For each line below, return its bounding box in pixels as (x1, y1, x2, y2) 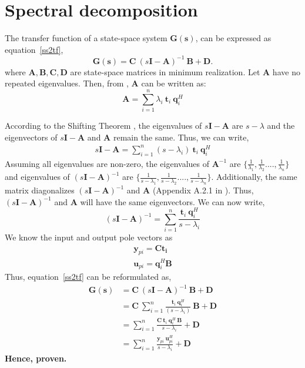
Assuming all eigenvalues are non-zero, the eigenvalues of (5, 157, 210, 169)
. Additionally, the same (211, 170, 297, 183)
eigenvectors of (5, 131, 58, 143)
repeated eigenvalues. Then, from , (5, 77, 129, 89)
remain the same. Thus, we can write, (113, 131, 249, 143)
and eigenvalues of (5, 170, 70, 183)
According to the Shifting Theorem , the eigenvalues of (5, 119, 202, 132)
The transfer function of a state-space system (5, 32, 167, 44)
